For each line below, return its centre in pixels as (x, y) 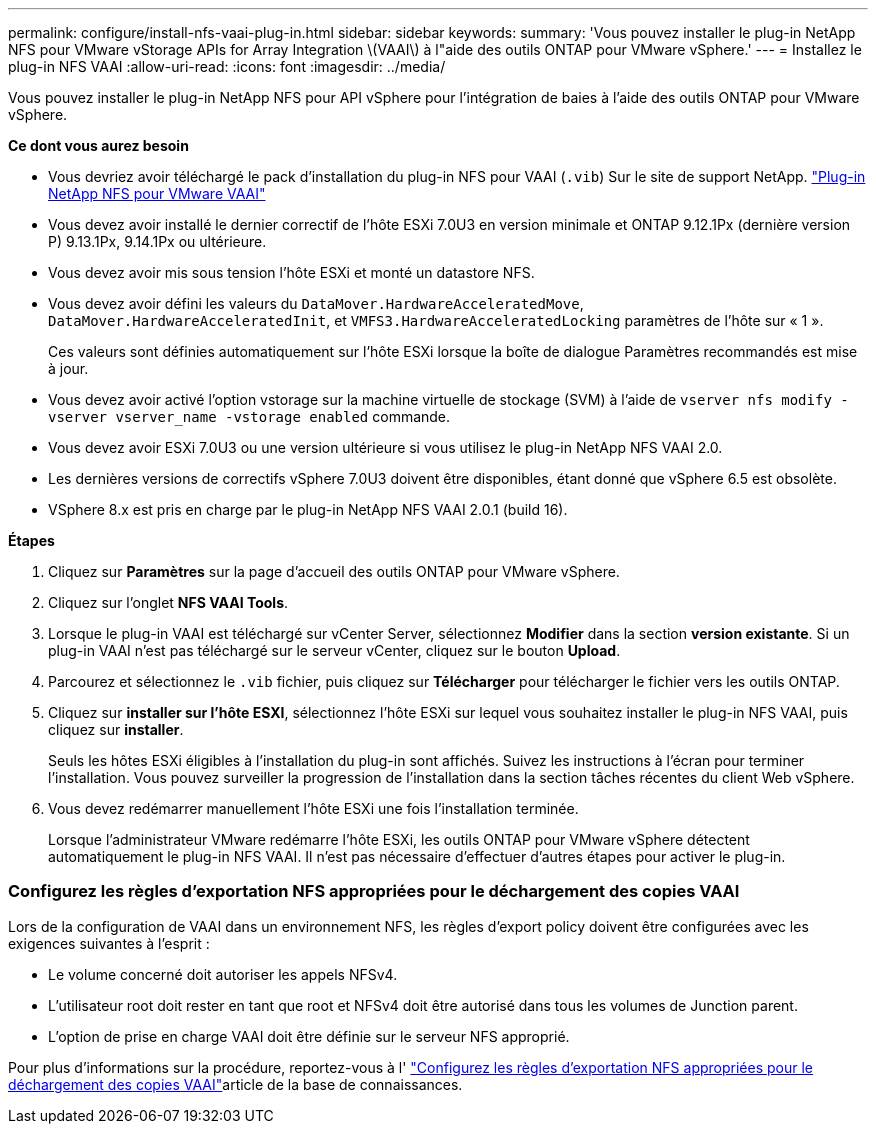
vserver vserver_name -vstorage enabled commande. (249, 416)
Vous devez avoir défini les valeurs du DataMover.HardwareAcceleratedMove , (316, 303)
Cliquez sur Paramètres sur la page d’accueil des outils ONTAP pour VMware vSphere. (334, 571)
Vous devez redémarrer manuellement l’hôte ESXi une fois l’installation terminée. (313, 808)
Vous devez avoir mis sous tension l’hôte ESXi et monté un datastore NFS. (291, 272)
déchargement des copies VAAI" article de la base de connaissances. (235, 1084)
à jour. (68, 368)
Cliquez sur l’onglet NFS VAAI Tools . (168, 602)
